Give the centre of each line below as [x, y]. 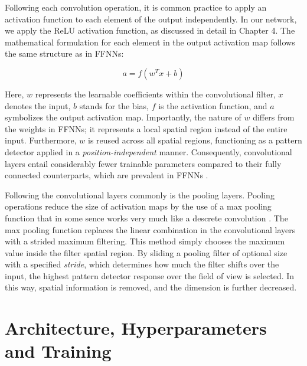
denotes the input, [38, 105]
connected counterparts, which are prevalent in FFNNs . [107, 175]
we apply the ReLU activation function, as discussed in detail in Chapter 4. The [150, 30]
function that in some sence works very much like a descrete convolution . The [146, 218]
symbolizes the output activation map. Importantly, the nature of [123, 117]
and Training [58, 351]
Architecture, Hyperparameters [136, 328]
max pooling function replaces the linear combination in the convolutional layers [150, 229]
